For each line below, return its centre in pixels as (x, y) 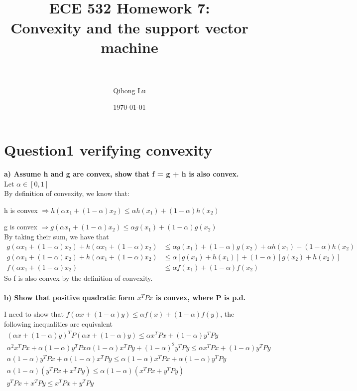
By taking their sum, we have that (57, 236)
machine (129, 47)
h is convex (21, 210)
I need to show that (34, 314)
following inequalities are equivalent (58, 324)
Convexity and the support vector (129, 27)
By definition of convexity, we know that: (67, 193)
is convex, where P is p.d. (201, 297)
